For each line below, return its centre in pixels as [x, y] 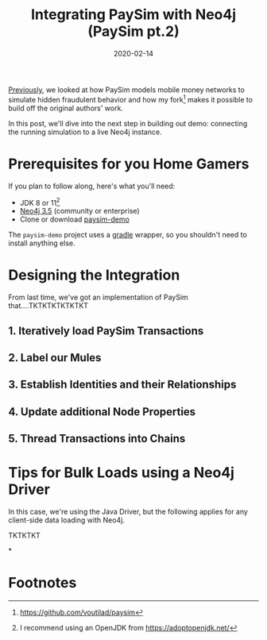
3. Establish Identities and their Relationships [122, 385]
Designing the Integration [94, 275]
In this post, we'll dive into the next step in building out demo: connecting [128, 123]
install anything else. [42, 243]
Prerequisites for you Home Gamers [129, 164]
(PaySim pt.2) [133, 31]
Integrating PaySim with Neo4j [133, 15]
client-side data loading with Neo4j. [67, 520]
